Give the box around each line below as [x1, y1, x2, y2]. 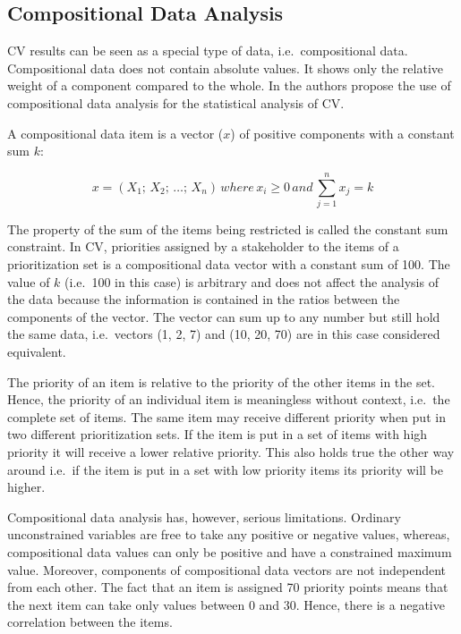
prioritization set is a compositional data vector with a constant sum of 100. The [7, 255, 450, 274]
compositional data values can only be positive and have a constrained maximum [7, 542, 452, 561]
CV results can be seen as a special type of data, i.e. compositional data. [7, 41, 408, 60]
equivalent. [7, 342, 66, 361]
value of [7, 272, 50, 291]
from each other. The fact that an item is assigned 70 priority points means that [7, 578, 448, 596]
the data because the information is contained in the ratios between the [7, 290, 400, 309]
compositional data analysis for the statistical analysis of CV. [7, 93, 345, 112]
